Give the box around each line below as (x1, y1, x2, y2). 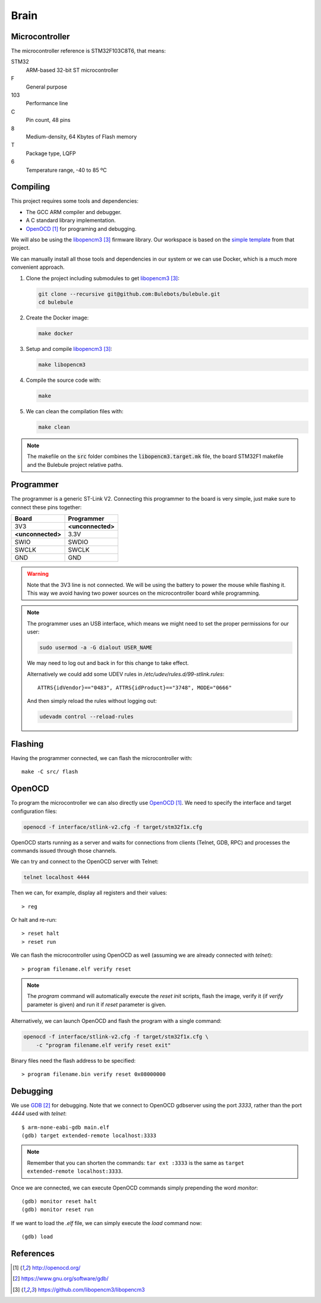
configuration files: (11, 808, 58, 815)
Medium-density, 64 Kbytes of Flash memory (26, 133, 137, 140)
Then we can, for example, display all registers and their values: (11, 889, 168, 896)
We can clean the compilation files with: (26, 407, 124, 415)
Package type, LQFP (26, 149, 76, 157)
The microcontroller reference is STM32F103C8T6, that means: (11, 48, 166, 55)
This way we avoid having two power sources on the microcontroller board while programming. (27, 589, 261, 597)
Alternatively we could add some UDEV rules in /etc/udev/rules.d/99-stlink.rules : (27, 670, 225, 677)
